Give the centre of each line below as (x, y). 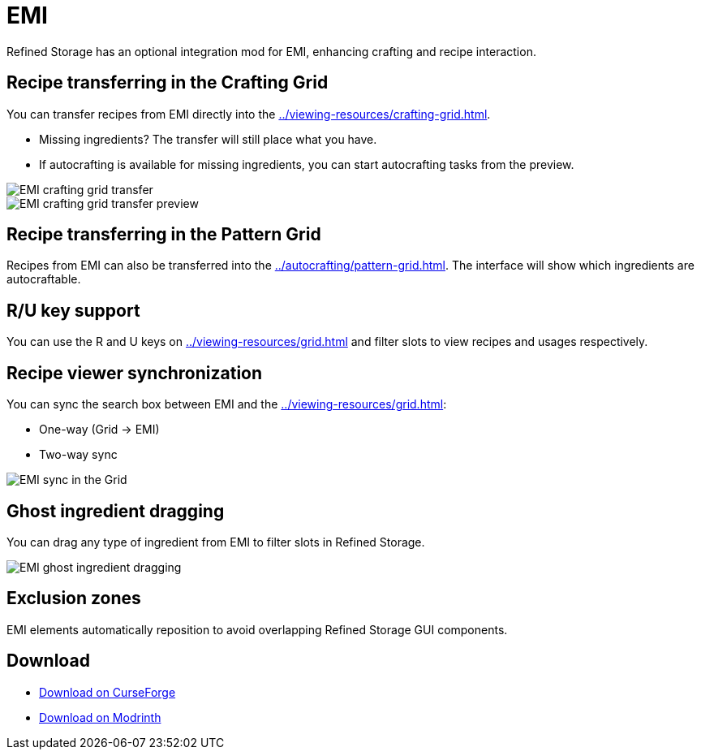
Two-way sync (78, 455)
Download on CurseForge (108, 692)
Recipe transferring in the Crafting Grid (168, 83)
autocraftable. (44, 279)
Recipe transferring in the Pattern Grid (164, 235)
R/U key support (73, 310)
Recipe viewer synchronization (135, 373)
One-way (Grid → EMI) (99, 430)
